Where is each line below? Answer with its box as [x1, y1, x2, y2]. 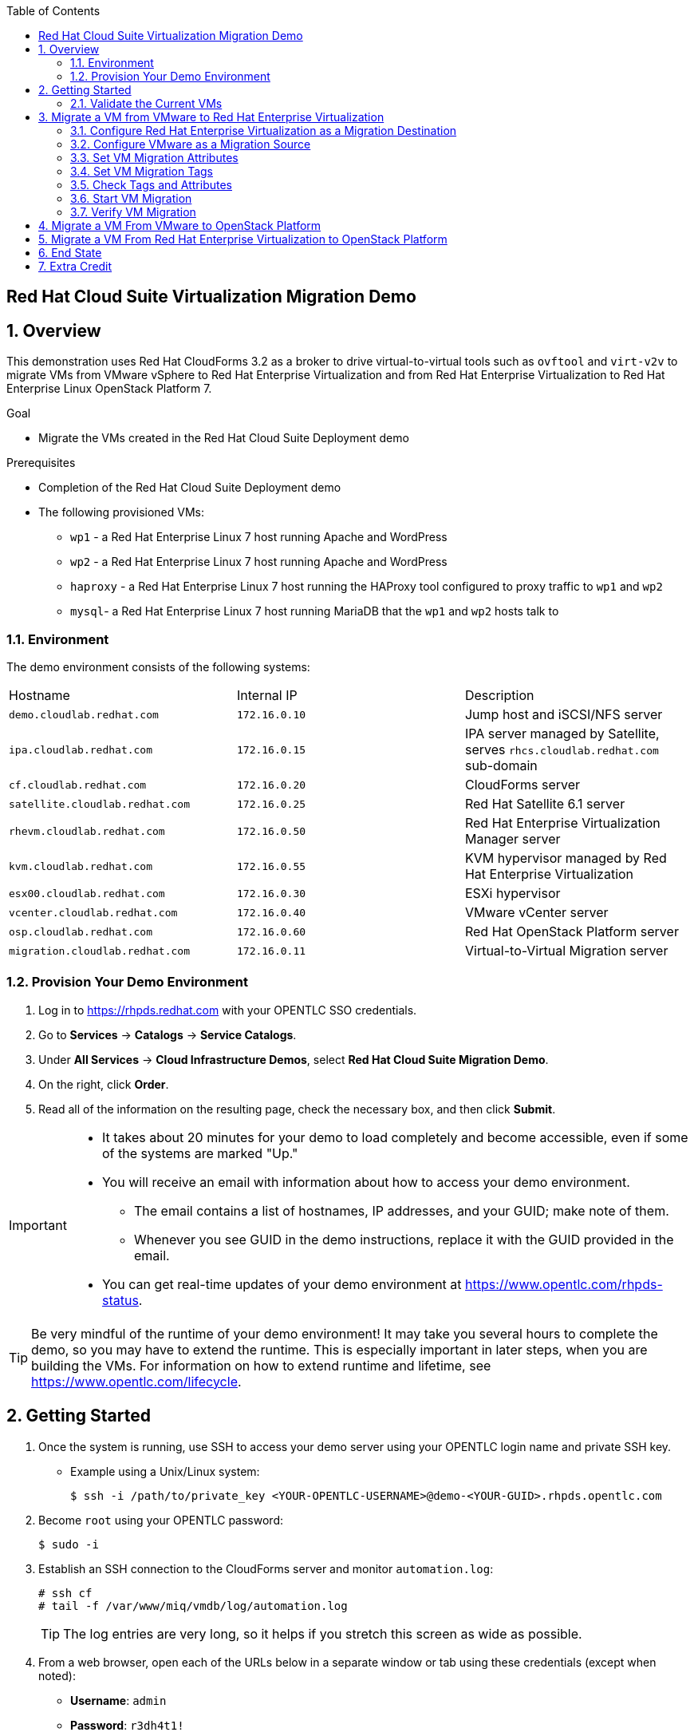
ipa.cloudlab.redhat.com [9, 743, 153, 756]
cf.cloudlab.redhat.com [9, 778, 147, 791]
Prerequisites [6, 456, 76, 470]
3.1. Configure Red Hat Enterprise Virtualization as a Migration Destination [70, 124, 457, 137]
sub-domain [464, 757, 538, 774]
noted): [38, 1668, 76, 1683]
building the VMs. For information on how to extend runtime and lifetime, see [31, 1357, 491, 1374]
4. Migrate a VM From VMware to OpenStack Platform [38, 219, 321, 232]
